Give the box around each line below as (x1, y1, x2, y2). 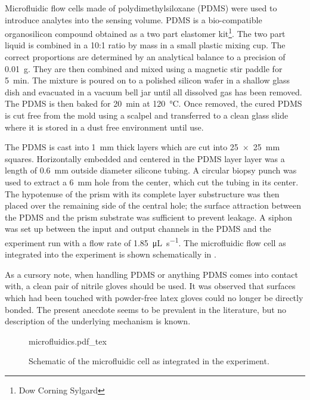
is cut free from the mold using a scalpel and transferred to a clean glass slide (5, 109, 289, 121)
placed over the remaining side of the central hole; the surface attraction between (5, 199, 301, 212)
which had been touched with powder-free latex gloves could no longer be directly (5, 291, 303, 303)
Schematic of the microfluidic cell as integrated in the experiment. (29, 355, 269, 367)
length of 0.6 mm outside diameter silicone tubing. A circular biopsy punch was (5, 164, 297, 176)
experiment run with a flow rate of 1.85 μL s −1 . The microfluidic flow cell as (5, 234, 286, 249)
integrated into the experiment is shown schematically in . (5, 248, 216, 261)
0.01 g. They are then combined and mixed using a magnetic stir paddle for (5, 62, 283, 75)
